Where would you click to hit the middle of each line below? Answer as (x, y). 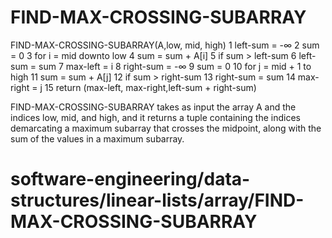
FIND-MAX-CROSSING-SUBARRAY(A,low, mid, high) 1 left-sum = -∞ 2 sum (165, 45)
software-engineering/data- (130, 179)
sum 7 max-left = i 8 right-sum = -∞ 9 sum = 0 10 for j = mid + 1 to (175, 66)
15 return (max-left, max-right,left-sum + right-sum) (150, 87)
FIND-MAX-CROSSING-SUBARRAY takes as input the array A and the (153, 107)
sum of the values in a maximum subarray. (97, 138)
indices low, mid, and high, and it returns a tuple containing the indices (155, 117)
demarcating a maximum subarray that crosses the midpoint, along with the (166, 128)
